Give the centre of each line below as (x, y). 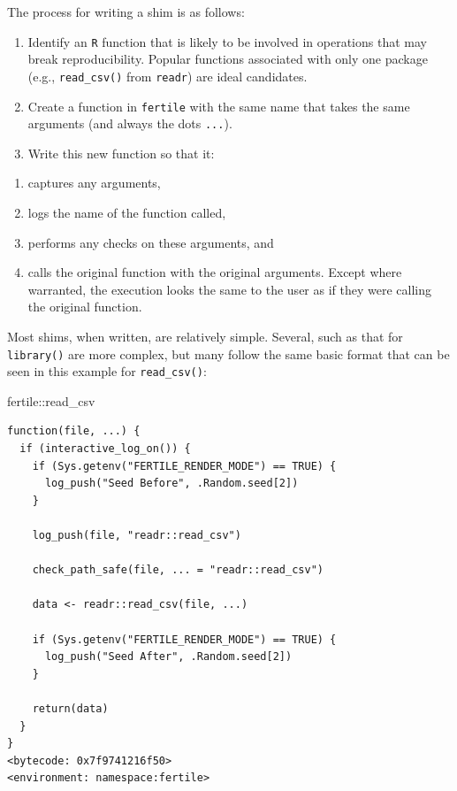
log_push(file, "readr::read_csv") (137, 536)
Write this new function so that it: (121, 153)
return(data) (70, 708)
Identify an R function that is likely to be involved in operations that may (227, 41)
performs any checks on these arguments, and (151, 242)
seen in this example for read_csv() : (107, 371)
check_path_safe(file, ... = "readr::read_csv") (178, 570)
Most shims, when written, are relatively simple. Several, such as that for (205, 336)
